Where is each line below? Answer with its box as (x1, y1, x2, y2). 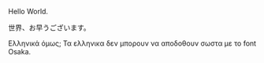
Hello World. (8, 7, 49, 16)
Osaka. (8, 47, 32, 56)
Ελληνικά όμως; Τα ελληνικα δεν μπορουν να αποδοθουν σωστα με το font (8, 39, 257, 48)
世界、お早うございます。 (8, 23, 91, 32)
